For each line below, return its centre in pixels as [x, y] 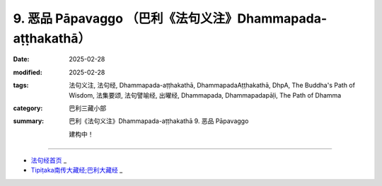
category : [28, 108]
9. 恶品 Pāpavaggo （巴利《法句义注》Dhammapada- [170, 18]
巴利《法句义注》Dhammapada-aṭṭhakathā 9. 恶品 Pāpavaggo [159, 121]
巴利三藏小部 [87, 108]
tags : [21, 86]
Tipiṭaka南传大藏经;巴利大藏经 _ [77, 170]
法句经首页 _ [49, 161]
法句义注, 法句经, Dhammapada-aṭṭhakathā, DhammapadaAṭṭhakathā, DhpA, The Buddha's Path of [212, 86]
